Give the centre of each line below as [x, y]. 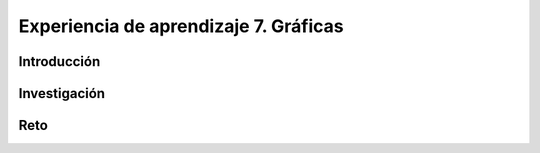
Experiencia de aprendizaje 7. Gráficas [181, 26]
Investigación [61, 93]
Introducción [59, 61]
